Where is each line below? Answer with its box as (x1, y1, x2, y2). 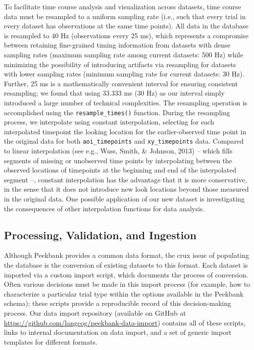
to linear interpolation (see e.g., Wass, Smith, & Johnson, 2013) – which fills (4, 146, 232, 156)
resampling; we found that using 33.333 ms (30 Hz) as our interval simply (4, 88, 225, 98)
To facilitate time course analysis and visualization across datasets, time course (4, 1, 241, 11)
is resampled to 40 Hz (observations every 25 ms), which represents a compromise (4, 30, 249, 40)
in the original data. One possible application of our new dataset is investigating (4, 194, 245, 203)
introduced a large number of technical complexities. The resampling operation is (4, 97, 248, 107)
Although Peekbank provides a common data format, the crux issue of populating (4, 250, 249, 260)
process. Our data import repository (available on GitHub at (4, 307, 186, 318)
